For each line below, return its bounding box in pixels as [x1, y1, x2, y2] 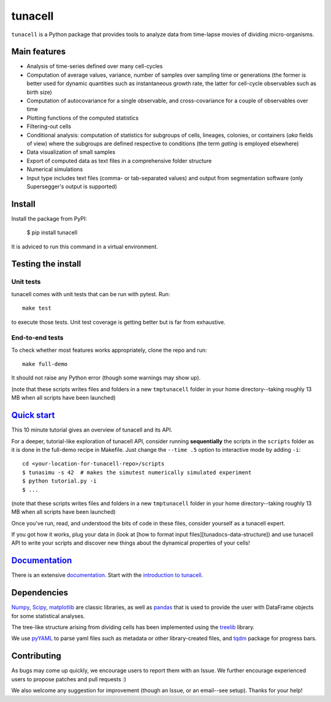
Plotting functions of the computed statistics [26, 114, 139, 121]
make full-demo [22, 361, 68, 368]
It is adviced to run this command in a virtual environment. [11, 243, 158, 250]
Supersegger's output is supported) [26, 183, 118, 190]
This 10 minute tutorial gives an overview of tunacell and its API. [11, 426, 173, 433]
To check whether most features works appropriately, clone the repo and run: [11, 346, 208, 354]
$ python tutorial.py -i [22, 478, 97, 484]
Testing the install [11, 259, 82, 269]
